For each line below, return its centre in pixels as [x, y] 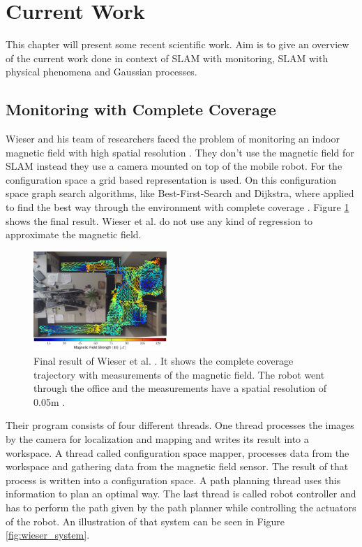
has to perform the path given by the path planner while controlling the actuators [181, 507]
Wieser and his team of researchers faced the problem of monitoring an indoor [173, 139]
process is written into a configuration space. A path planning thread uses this [173, 480]
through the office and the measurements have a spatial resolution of [180, 388]
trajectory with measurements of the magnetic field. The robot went [179, 374]
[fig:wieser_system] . [48, 535]
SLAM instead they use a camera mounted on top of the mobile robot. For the [174, 166]
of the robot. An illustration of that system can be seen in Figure [145, 521]
